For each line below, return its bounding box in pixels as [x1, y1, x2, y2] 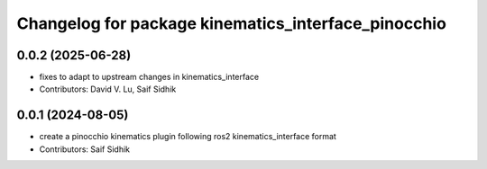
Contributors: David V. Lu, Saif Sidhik [39, 84, 177, 94]
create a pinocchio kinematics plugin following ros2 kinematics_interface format [39, 131, 337, 142]
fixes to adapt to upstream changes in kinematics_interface [39, 72, 260, 83]
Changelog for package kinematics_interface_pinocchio [16, 13, 446, 33]
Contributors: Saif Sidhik [39, 144, 131, 155]
